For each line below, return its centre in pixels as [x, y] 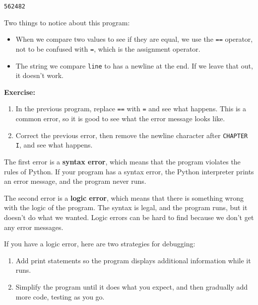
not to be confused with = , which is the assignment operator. [108, 48]
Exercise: [20, 92]
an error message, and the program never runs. [75, 181]
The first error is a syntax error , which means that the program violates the [122, 161]
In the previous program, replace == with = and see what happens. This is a [131, 109]
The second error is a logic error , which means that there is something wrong [124, 197]
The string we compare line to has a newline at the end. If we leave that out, [134, 65]
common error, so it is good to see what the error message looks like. [120, 118]
